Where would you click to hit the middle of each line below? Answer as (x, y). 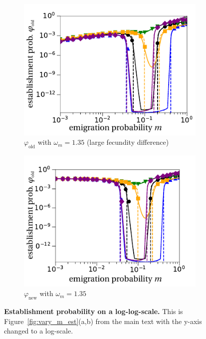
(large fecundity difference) (128, 142)
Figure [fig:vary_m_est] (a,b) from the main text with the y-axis (103, 321)
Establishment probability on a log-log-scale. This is (94, 311)
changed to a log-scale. (39, 331)
